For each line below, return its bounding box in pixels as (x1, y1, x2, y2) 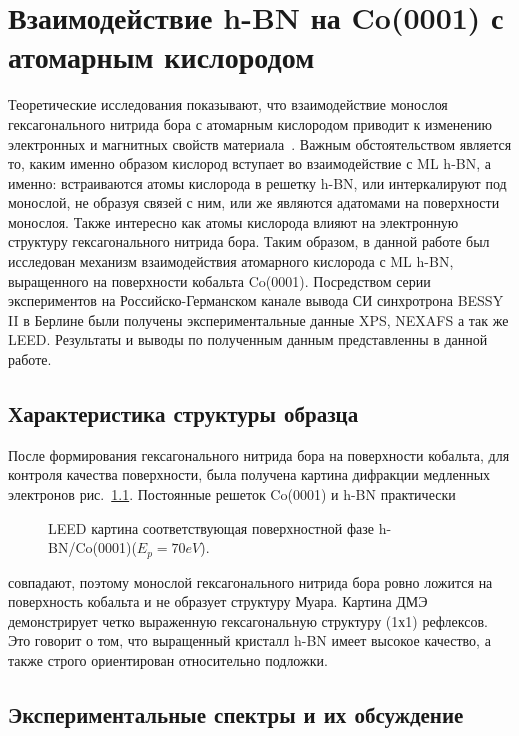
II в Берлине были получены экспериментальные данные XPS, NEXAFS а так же (8, 309, 509, 330)
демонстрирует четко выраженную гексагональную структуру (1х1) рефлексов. (8, 610, 488, 631)
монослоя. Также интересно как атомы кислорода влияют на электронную (8, 211, 459, 232)
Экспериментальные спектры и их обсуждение (8, 699, 464, 730)
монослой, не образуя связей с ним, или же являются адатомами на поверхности (8, 192, 500, 213)
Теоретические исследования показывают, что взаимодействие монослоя (8, 94, 448, 115)
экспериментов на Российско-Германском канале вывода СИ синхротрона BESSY (8, 290, 504, 311)
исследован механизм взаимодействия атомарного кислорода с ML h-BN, (8, 251, 454, 272)
